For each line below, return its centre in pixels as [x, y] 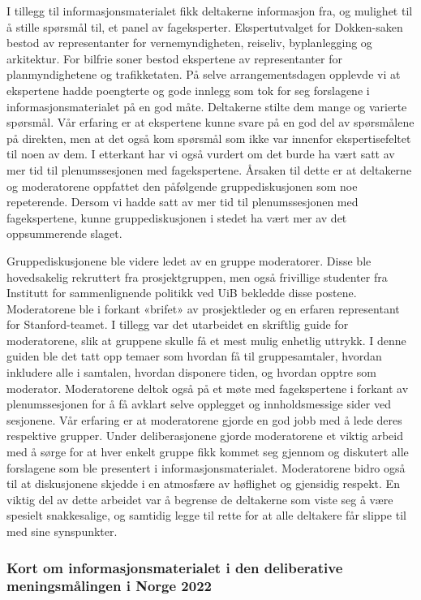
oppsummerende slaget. [64, 233]
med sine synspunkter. [62, 531]
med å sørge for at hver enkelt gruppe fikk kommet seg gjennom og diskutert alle [208, 452]
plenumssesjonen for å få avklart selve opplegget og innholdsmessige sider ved [199, 404]
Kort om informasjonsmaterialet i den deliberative [175, 567]
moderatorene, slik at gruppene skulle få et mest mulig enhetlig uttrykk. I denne [206, 340]
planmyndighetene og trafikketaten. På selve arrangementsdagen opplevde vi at [204, 74]
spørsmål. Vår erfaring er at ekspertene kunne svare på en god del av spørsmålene [210, 122]
